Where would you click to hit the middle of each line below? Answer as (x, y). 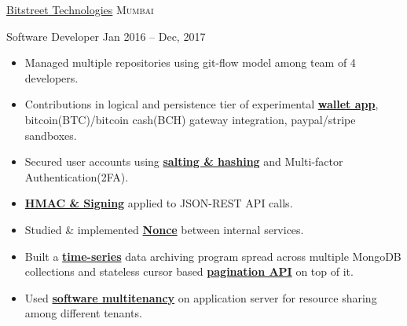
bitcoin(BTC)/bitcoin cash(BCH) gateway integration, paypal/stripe (190, 119)
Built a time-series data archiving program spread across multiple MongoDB (213, 256)
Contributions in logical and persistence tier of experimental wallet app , (202, 104)
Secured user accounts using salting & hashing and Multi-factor (184, 161)
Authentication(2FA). (77, 176)
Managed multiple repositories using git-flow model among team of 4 (190, 62)
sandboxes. (51, 135)
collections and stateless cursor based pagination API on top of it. (189, 271)
